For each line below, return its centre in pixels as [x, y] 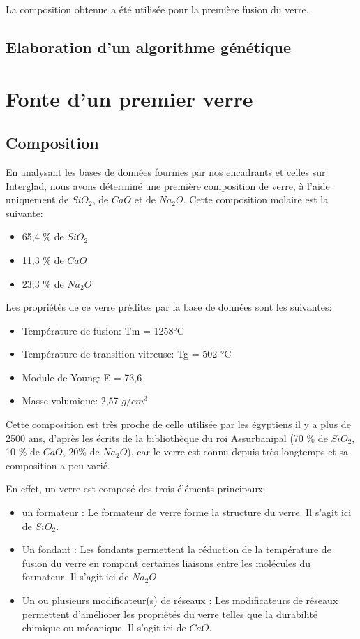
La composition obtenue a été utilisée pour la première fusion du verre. [157, 9]
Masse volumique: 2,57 [70, 401]
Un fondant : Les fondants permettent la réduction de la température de [177, 549]
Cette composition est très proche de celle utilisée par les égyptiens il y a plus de [178, 424]
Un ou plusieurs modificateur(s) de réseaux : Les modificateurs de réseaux [180, 600]
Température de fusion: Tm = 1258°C [103, 330]
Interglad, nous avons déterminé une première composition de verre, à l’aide [168, 185]
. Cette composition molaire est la [256, 199]
